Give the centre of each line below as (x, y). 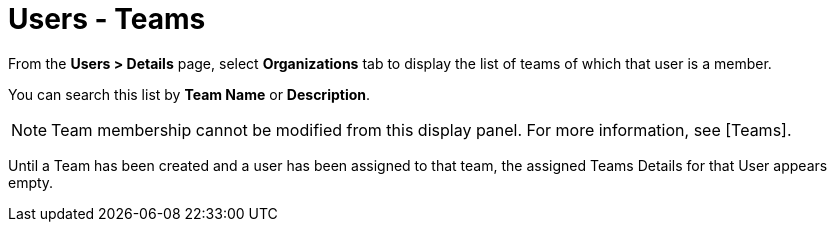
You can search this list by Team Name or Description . (189, 94)
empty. (31, 182)
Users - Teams (107, 19)
